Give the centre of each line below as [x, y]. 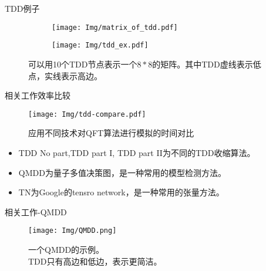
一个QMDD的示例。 [66, 249]
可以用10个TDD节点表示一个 [83, 64]
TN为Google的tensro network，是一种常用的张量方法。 [121, 192]
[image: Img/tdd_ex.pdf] [100, 45]
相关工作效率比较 [38, 95]
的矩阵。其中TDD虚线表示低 [207, 64]
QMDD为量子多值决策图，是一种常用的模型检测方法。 [122, 172]
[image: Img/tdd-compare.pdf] [87, 114]
